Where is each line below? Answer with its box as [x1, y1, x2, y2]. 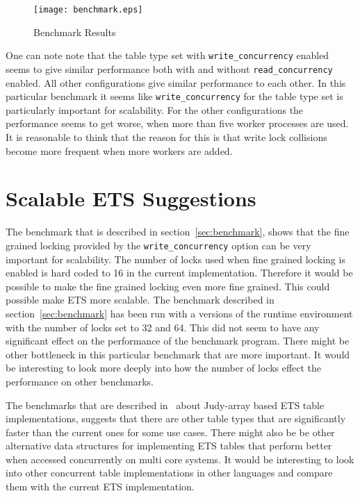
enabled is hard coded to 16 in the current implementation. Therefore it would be [6, 265, 353, 280]
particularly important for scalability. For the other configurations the [6, 102, 304, 117]
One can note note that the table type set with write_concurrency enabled [6, 48, 329, 63]
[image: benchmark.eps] [33, 5, 143, 15]
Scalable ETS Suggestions [6, 184, 256, 213]
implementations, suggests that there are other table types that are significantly [6, 411, 346, 426]
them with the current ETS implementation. [6, 479, 195, 494]
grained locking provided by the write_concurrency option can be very [6, 238, 311, 252]
